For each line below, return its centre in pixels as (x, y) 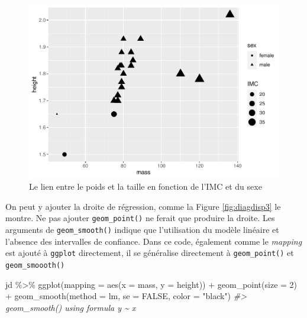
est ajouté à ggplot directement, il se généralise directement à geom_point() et (150, 253)
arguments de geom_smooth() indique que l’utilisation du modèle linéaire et (142, 229)
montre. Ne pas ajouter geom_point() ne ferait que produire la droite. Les (140, 218)
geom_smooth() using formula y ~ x (71, 307)
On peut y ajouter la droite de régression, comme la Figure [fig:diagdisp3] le (143, 206)
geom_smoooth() (35, 265)
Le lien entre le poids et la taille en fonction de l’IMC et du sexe (146, 186)
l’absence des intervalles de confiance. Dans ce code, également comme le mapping (154, 241)
